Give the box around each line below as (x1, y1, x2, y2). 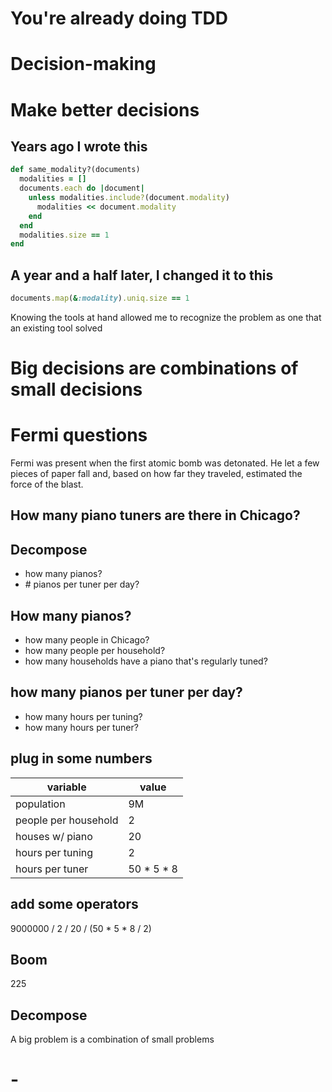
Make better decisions (10, 98, 200, 121)
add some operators (10, 896, 139, 913)
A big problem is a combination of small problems (10, 1033, 215, 1046)
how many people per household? (24, 645, 166, 657)
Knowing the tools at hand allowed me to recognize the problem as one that (10, 311, 322, 323)
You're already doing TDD (10, 7, 229, 30)
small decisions (10, 378, 143, 401)
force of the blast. (10, 478, 84, 491)
